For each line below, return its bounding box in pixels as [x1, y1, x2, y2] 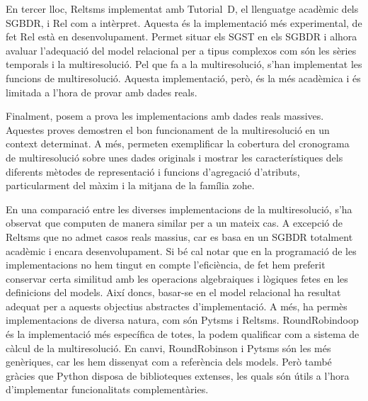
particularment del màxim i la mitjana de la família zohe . [6, 178, 255, 193]
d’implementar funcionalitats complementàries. [6, 382, 209, 397]
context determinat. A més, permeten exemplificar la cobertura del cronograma [6, 136, 350, 151]
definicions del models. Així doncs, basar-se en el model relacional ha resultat [6, 285, 341, 300]
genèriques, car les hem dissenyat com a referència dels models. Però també [6, 354, 332, 369]
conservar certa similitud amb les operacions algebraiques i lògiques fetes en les [6, 271, 348, 286]
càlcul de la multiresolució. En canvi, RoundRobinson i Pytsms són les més [6, 340, 331, 355]
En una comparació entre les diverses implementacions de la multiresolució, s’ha [6, 201, 352, 216]
